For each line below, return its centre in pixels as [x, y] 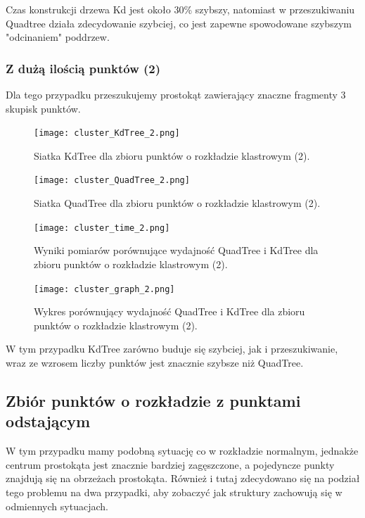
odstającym [48, 421]
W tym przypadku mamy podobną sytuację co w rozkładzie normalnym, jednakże [182, 451]
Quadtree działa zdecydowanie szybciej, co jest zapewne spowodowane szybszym [179, 23]
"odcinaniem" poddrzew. [58, 37]
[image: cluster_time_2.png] [102, 228]
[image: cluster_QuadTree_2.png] [112, 181]
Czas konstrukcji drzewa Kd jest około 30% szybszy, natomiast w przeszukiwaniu [180, 9]
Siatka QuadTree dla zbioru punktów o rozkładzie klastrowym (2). [177, 203]
